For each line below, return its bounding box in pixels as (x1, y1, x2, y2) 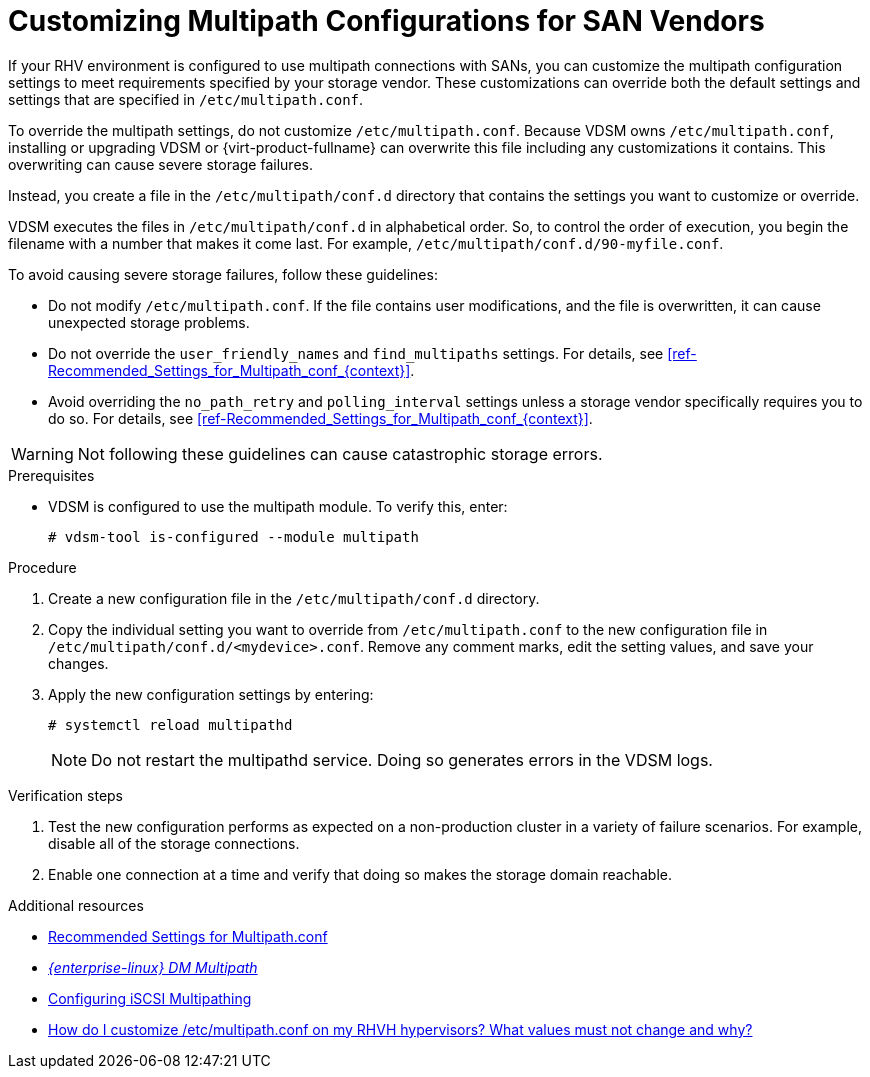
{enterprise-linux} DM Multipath (48, 958, 258, 976)
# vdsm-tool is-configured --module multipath (48, 528, 419, 545)
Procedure (8, 558, 77, 576)
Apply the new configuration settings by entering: (48, 685, 374, 703)
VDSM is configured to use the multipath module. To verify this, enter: (48, 497, 508, 515)
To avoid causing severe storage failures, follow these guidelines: (8, 265, 438, 283)
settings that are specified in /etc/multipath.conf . (8, 90, 364, 108)
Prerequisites (8, 466, 95, 484)
